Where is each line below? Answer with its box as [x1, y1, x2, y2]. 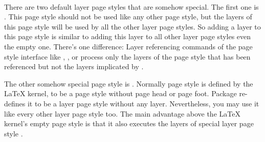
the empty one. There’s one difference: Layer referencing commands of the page [4, 41, 253, 51]
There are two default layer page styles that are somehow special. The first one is [4, 1, 259, 12]
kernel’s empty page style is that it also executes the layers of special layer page [4, 118, 254, 129]
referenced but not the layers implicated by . [4, 61, 144, 72]
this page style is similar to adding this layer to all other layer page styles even [4, 31, 251, 42]
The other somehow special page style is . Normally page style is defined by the [4, 78, 253, 89]
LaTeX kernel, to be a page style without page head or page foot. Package [4, 88, 237, 99]
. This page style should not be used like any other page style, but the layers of [4, 11, 252, 22]
